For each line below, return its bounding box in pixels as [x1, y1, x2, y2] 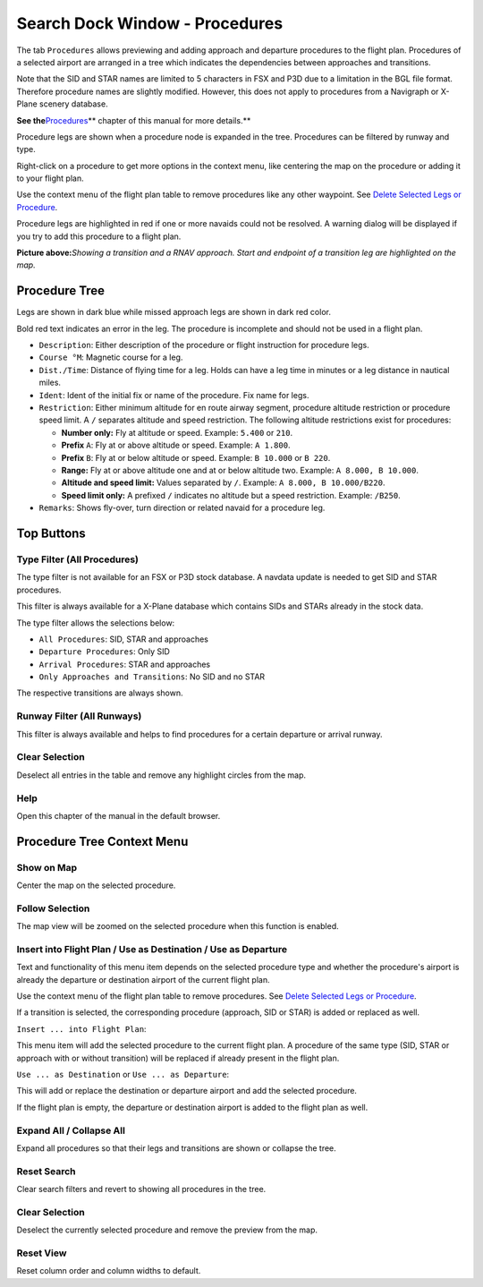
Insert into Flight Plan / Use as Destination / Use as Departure [16, 942, 288, 955]
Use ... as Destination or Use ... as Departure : [16, 1070, 230, 1080]
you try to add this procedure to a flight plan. [16, 231, 182, 242]
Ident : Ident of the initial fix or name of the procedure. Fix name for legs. [38, 389, 309, 400]
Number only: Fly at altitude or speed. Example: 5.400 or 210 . [61, 427, 293, 438]
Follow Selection [16, 902, 90, 915]
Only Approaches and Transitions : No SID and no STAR [38, 671, 266, 682]
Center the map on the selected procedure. [16, 880, 176, 891]
